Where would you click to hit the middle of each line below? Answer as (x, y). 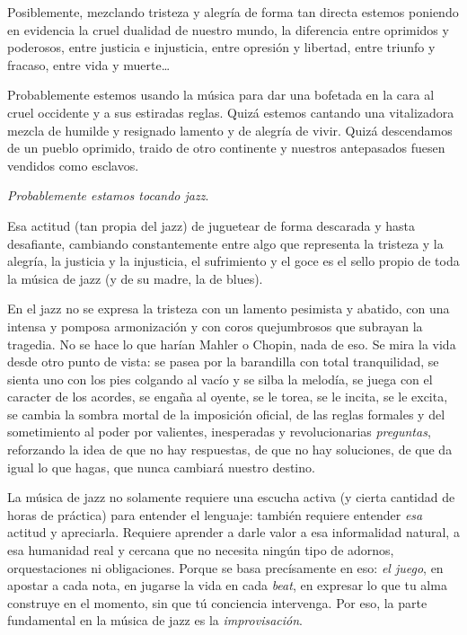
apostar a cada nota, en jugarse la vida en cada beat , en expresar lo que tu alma (227, 585)
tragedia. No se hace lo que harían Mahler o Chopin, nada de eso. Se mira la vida (232, 344)
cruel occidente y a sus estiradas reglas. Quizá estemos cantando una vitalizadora (231, 112)
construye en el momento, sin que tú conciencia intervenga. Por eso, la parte (217, 602)
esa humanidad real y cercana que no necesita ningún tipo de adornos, (201, 550)
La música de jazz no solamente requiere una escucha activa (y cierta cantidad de (231, 497)
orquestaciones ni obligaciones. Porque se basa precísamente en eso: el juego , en (225, 567)
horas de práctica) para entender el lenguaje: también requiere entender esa (215, 514)
